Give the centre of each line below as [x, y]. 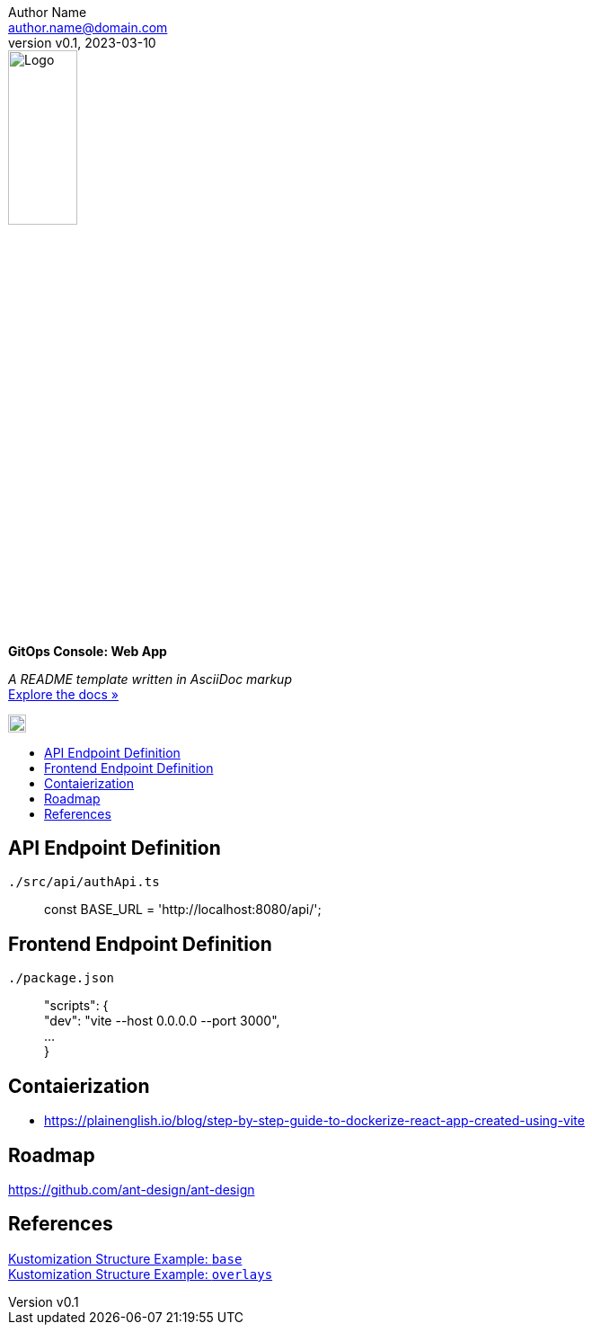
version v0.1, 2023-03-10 [82, 43]
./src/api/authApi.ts [84, 882]
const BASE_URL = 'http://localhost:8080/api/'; [183, 910]
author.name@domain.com [88, 27]
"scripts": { [76, 1006]
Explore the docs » [63, 694]
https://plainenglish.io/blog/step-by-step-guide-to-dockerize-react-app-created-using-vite [314, 1121]
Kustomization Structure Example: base [125, 1258]
